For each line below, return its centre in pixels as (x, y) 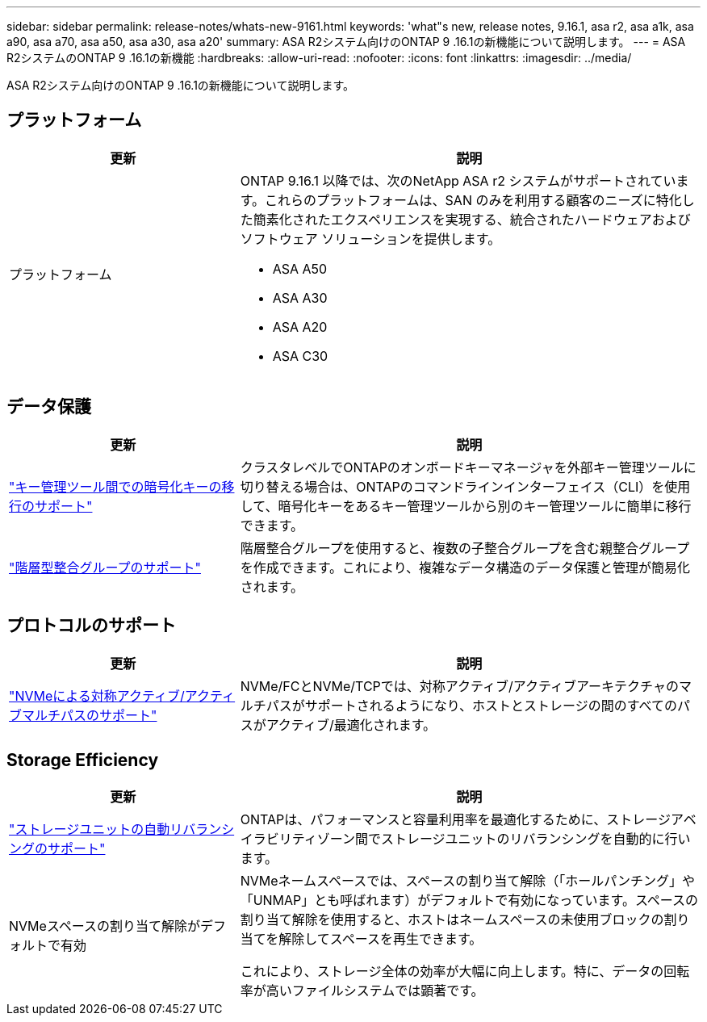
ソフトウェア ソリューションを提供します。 (370, 239)
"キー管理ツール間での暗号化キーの (115, 486)
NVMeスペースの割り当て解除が (105, 926)
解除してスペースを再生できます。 (381, 939)
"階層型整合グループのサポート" (105, 567)
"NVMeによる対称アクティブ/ (97, 695)
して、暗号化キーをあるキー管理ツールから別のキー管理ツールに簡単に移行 (466, 506)
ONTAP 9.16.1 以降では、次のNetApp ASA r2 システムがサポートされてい (458, 180)
